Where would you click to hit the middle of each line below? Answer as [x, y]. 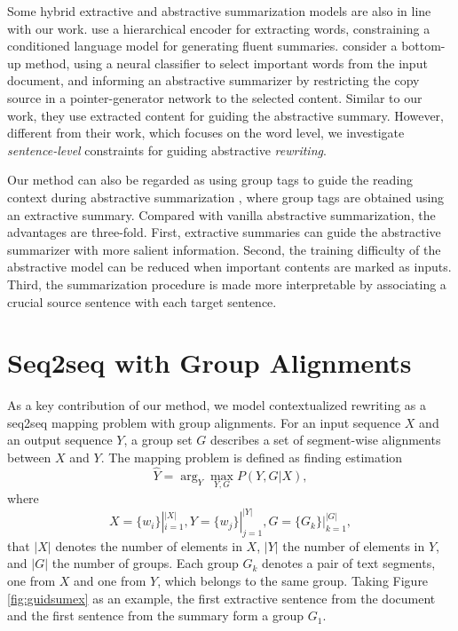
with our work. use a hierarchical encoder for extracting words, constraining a [219, 28]
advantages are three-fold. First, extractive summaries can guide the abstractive [224, 232]
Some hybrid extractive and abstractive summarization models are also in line [219, 11]
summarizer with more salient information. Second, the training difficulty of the [224, 249]
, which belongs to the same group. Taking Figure [293, 581]
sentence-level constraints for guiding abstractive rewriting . [167, 150]
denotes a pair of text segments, [348, 563]
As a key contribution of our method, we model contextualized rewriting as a [217, 405]
